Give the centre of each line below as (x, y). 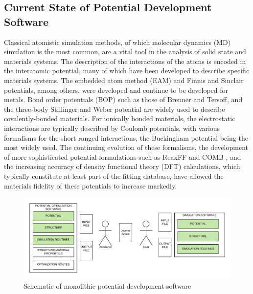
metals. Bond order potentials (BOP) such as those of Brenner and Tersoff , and (123, 99)
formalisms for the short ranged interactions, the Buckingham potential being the (126, 137)
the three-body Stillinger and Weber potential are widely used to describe (115, 109)
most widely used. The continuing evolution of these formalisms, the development (126, 147)
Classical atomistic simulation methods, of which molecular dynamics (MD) (117, 42)
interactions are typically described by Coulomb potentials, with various (112, 128)
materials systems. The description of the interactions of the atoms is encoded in (125, 61)
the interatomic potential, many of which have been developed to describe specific (127, 71)
